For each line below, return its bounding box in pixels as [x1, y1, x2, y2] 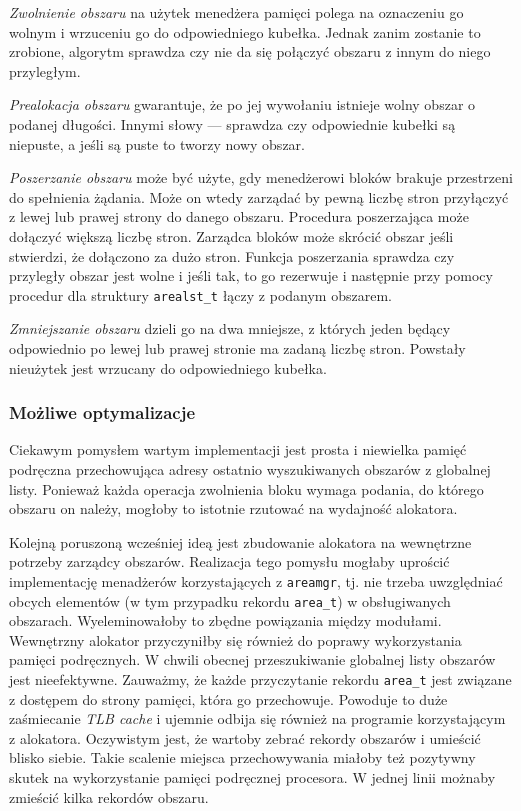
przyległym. [9, 60, 81, 81]
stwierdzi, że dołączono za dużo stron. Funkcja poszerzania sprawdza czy [9, 245, 455, 266]
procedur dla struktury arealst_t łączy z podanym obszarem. [9, 284, 392, 305]
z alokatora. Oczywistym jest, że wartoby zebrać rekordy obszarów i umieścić [9, 727, 481, 748]
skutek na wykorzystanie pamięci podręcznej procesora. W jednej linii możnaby [9, 767, 496, 788]
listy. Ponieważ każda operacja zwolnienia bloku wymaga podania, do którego [9, 478, 484, 499]
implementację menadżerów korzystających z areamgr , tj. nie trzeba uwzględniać [9, 570, 503, 591]
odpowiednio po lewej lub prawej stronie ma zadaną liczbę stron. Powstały [9, 337, 466, 358]
